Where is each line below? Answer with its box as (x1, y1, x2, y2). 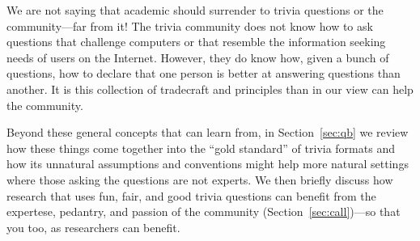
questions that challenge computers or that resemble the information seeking (6, 33, 386, 50)
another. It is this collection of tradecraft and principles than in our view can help (6, 80, 414, 97)
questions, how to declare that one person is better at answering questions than (6, 65, 401, 82)
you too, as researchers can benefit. (6, 218, 180, 235)
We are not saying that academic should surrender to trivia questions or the (6, 2, 384, 18)
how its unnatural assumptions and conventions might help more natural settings (6, 155, 409, 172)
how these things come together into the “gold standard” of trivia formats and (6, 139, 395, 156)
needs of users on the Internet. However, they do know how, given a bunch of (6, 49, 389, 66)
